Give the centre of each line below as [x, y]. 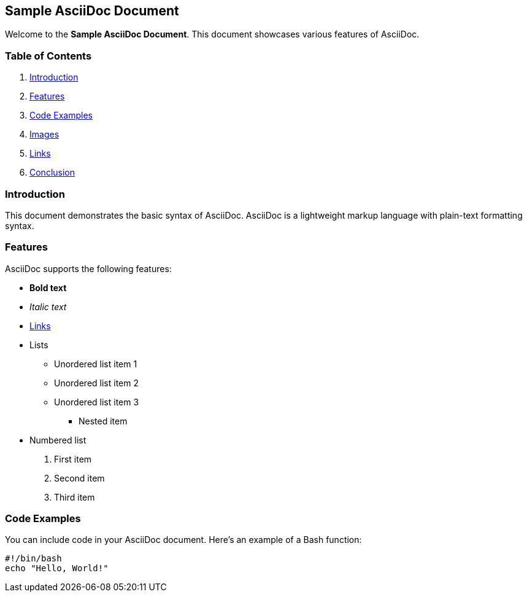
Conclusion [52, 173]
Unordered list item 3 [97, 402]
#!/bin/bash [33, 559]
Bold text [48, 287]
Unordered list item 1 [96, 364]
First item [73, 459]
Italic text [48, 306]
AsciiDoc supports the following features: [88, 268]
